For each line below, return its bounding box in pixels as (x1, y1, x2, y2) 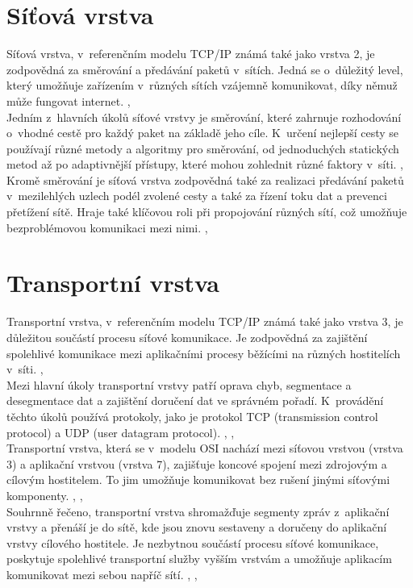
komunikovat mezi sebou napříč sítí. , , (6, 565, 198, 582)
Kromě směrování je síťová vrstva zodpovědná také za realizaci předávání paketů (6, 171, 404, 188)
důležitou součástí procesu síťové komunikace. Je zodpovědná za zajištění (6, 328, 368, 345)
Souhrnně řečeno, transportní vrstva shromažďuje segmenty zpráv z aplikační (6, 503, 390, 519)
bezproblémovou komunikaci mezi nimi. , (6, 219, 208, 236)
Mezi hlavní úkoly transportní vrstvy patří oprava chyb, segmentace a (6, 376, 352, 393)
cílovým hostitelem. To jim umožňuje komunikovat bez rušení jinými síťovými (6, 471, 390, 488)
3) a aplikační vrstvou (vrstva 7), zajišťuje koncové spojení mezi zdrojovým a (6, 455, 387, 472)
